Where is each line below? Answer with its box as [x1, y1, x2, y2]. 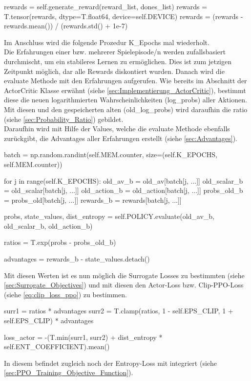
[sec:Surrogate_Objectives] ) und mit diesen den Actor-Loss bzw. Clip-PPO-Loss [4, 280, 244, 290]
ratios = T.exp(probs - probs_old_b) [4, 237, 116, 247]
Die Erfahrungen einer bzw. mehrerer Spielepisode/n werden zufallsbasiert [4, 47, 226, 57]
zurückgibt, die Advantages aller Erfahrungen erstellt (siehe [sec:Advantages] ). [4, 133, 237, 143]
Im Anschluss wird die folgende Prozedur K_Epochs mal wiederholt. [4, 37, 209, 47]
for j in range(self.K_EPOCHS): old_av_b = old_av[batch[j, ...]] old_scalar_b [4, 175, 243, 186]
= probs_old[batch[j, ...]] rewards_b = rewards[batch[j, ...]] [4, 194, 182, 205]
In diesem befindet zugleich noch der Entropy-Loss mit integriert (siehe [4, 357, 217, 368]
